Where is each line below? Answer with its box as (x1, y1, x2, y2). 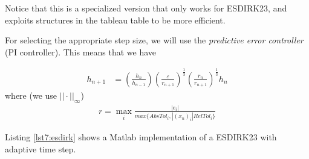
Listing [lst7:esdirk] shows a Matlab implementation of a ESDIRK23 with (5, 131, 277, 143)
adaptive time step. (5, 142, 76, 155)
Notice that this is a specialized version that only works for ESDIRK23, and (5, 2, 287, 14)
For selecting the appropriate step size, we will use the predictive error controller (5, 34, 304, 46)
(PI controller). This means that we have (5, 45, 157, 58)
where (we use (5, 89, 57, 101)
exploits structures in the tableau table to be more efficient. (5, 13, 226, 26)
